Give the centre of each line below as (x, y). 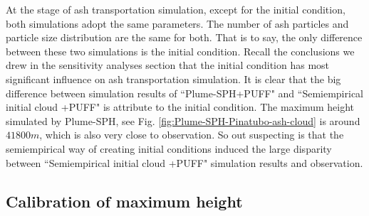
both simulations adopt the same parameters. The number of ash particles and (177, 23)
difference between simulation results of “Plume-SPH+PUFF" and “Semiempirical (184, 93)
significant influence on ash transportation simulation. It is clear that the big (173, 79)
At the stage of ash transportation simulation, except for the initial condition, (176, 9)
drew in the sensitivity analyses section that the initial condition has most (168, 65)
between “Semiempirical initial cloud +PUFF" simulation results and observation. (184, 162)
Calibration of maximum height (124, 201)
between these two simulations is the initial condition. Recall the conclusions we (180, 51)
